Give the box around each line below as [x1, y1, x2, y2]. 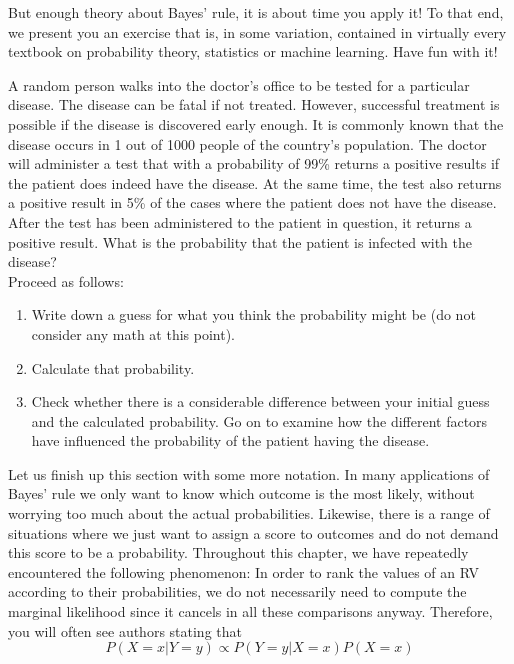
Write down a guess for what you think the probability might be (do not [31, 304, 476, 325]
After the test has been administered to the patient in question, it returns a [8, 211, 472, 232]
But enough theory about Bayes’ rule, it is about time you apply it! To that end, [8, 2, 504, 22]
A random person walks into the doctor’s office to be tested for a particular [8, 74, 470, 95]
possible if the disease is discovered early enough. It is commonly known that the [8, 113, 504, 134]
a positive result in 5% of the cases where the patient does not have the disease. [8, 192, 497, 213]
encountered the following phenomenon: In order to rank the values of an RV [8, 561, 480, 582]
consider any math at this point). [31, 323, 236, 344]
